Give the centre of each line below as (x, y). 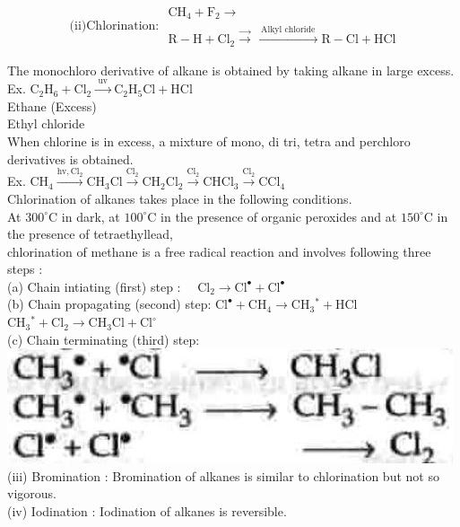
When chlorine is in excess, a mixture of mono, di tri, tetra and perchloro (209, 141)
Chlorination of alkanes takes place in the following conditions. (180, 198)
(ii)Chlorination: (114, 26)
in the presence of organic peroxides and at (279, 216)
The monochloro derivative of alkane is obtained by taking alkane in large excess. (231, 70)
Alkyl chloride (288, 29)
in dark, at (91, 216)
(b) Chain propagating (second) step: (109, 304)
